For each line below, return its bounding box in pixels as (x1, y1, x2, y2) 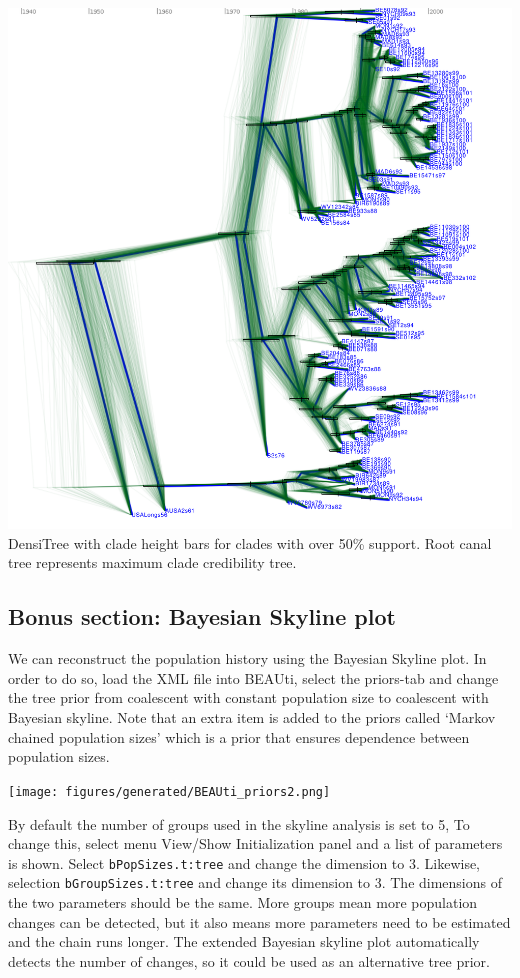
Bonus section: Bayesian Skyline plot (8, 601, 396, 632)
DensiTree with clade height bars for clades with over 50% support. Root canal (8, 532, 492, 553)
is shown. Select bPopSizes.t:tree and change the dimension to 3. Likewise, (8, 852, 481, 873)
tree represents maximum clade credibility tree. (8, 552, 297, 573)
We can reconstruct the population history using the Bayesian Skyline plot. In (8, 648, 487, 669)
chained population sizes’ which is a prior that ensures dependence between (8, 726, 470, 747)
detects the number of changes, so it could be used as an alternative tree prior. (8, 950, 490, 971)
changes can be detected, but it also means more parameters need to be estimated (8, 911, 511, 932)
